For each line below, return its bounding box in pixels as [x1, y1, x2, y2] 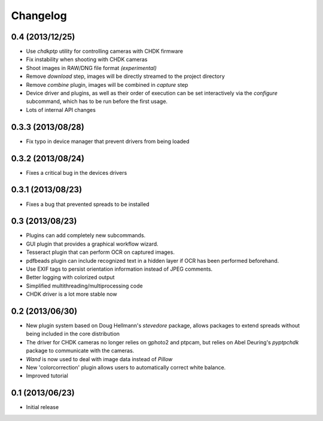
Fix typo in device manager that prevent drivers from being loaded [26, 138, 190, 145]
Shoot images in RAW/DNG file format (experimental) [26, 64, 157, 71]
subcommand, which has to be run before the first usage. [26, 98, 167, 105]
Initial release [26, 404, 59, 411]
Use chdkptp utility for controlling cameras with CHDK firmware [26, 48, 184, 55]
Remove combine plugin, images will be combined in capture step [26, 81, 188, 88]
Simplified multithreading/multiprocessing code [26, 282, 143, 289]
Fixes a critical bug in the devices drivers [26, 169, 127, 176]
